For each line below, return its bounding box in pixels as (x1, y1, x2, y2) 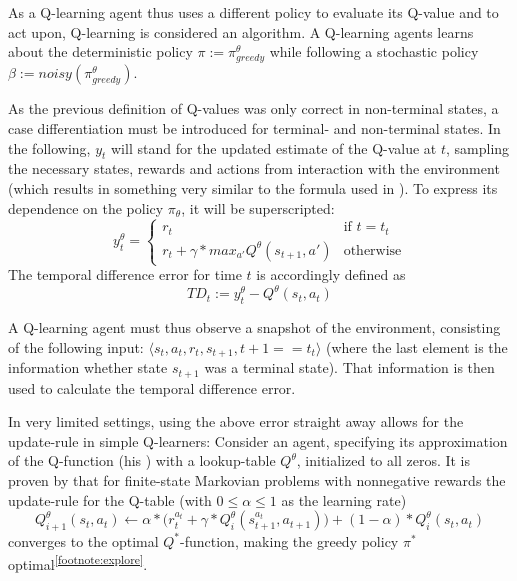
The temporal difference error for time (8, 264, 242, 285)
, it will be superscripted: (181, 197, 335, 218)
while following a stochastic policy (269, 41, 479, 62)
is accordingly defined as (256, 264, 406, 285)
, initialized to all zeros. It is (296, 450, 471, 471)
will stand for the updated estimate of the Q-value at (110, 137, 437, 158)
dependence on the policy (8, 197, 164, 218)
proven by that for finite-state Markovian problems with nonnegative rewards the (8, 469, 506, 490)
